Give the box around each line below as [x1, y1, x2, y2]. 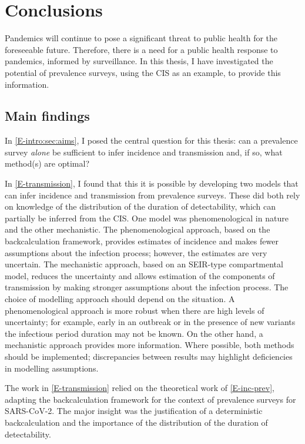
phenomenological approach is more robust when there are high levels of [5, 304, 264, 316]
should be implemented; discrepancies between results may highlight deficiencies [5, 350, 293, 362]
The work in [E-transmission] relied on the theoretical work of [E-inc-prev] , [5, 382, 275, 394]
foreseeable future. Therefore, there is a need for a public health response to [5, 43, 278, 55]
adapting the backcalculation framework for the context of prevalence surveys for [5, 393, 296, 405]
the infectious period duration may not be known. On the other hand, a [5, 327, 263, 339]
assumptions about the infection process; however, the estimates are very [5, 246, 267, 259]
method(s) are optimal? [5, 157, 90, 170]
